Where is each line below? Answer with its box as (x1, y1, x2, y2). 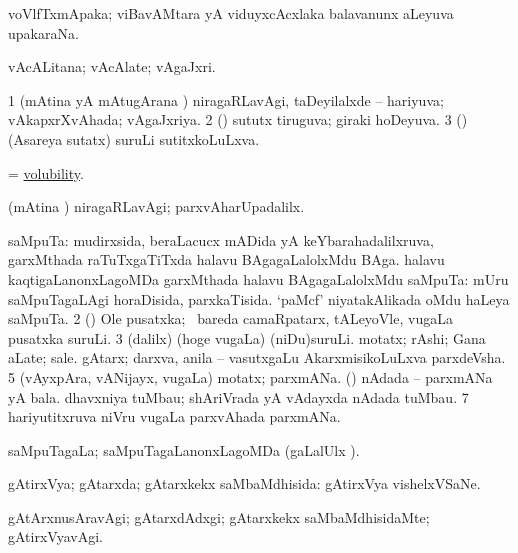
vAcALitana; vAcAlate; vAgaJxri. (8, 56, 216, 77)
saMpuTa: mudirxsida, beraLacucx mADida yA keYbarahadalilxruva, (8, 229, 434, 250)
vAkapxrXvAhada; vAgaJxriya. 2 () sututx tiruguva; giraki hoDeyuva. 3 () (8, 109, 468, 130)
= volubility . (8, 162, 84, 183)
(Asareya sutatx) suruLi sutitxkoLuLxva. (8, 128, 260, 149)
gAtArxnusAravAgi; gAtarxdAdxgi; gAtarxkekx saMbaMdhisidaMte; (8, 506, 430, 527)
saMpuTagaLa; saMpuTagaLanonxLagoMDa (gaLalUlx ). (8, 439, 360, 460)
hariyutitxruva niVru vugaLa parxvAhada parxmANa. (8, 406, 341, 427)
